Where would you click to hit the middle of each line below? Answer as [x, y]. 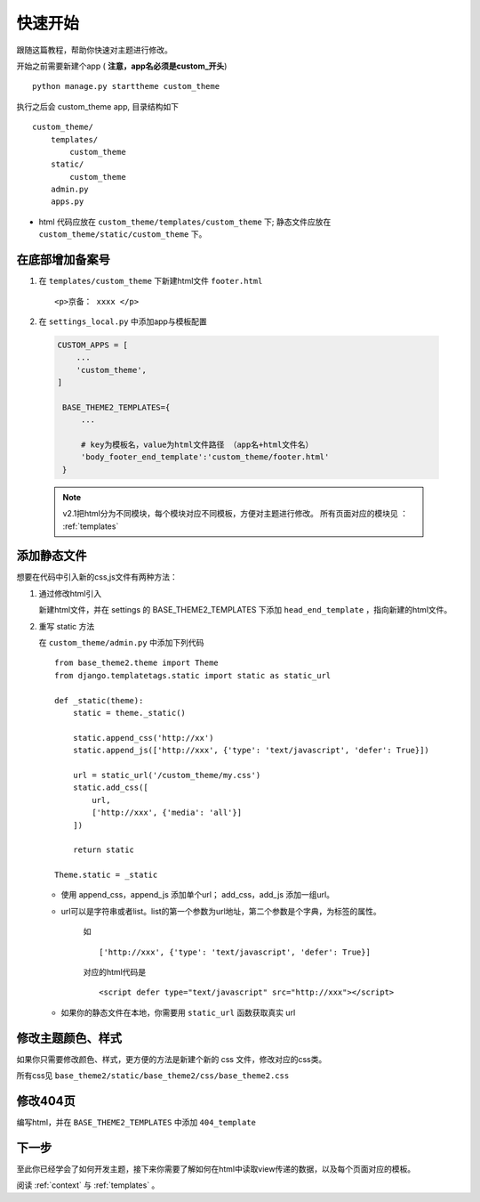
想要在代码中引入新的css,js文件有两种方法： [97, 577]
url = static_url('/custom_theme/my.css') [167, 775]
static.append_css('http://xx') [143, 738]
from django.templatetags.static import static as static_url [193, 675]
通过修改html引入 [70, 593]
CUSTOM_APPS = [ [93, 345]
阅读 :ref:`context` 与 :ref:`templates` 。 [88, 1185]
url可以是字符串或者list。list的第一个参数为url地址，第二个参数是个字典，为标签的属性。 [221, 911]
